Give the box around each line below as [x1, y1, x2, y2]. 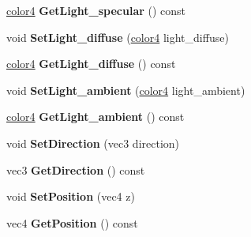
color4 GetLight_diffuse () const [6, 55, 176, 72]
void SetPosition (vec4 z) [6, 188, 135, 205]
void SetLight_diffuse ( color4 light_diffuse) [6, 28, 229, 45]
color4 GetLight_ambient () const [6, 108, 185, 125]
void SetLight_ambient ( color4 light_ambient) [6, 81, 245, 98]
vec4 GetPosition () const [6, 214, 138, 231]
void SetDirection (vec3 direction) [6, 134, 180, 151]
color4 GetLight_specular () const [6, 2, 186, 18]
